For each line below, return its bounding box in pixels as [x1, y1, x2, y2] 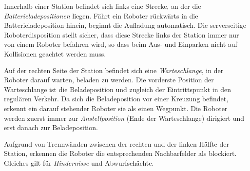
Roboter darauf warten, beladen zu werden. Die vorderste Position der [4, 75, 214, 85]
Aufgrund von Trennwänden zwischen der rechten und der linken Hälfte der [4, 138, 229, 149]
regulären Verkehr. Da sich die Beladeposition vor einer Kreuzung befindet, [4, 94, 229, 104]
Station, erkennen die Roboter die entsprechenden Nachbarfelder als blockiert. [4, 148, 237, 158]
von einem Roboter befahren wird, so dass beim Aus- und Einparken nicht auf [4, 39, 237, 49]
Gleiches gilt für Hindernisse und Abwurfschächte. [4, 157, 154, 168]
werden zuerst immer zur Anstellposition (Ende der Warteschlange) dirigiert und [4, 113, 244, 123]
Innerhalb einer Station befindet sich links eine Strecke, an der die [4, 1, 201, 11]
